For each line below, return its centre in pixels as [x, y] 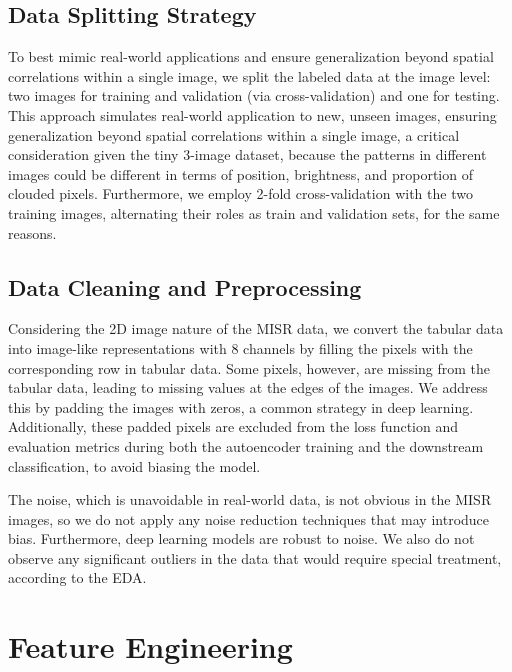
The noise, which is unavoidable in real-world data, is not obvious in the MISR [250, 499]
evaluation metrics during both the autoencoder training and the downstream [246, 445]
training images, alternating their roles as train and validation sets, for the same [254, 212]
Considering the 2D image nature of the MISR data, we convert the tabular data [256, 328]
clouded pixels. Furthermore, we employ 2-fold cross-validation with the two [240, 193]
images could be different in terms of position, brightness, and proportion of [240, 173]
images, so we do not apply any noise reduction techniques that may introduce [249, 518]
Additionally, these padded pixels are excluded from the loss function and [233, 426]
